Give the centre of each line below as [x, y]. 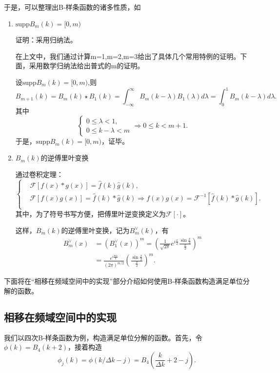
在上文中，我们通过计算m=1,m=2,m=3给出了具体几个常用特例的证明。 [128, 56]
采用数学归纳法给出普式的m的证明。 [87, 66]
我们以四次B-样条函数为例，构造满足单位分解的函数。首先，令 [103, 337]
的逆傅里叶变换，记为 [95, 230]
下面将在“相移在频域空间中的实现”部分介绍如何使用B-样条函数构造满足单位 [123, 281]
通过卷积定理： [39, 174]
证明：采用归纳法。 [46, 40]
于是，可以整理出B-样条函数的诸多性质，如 [72, 7]
